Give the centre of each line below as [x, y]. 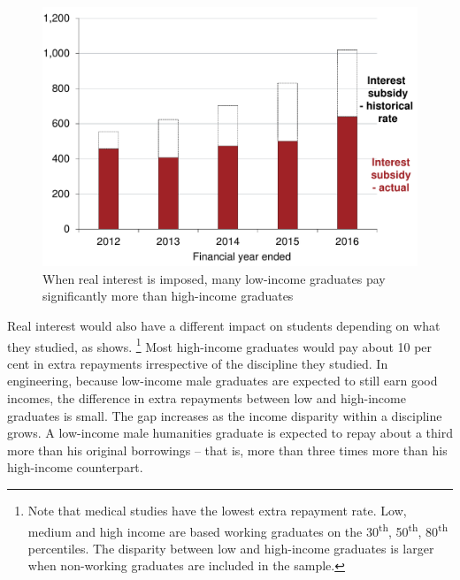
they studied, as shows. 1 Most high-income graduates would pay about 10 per [220, 345]
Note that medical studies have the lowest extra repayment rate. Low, [217, 510]
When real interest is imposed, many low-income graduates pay [214, 278]
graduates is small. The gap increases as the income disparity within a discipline [225, 415]
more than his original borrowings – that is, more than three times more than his [227, 450]
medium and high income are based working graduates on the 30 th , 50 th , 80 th [238, 530]
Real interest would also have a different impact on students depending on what [224, 325]
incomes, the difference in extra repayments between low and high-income [207, 397]
